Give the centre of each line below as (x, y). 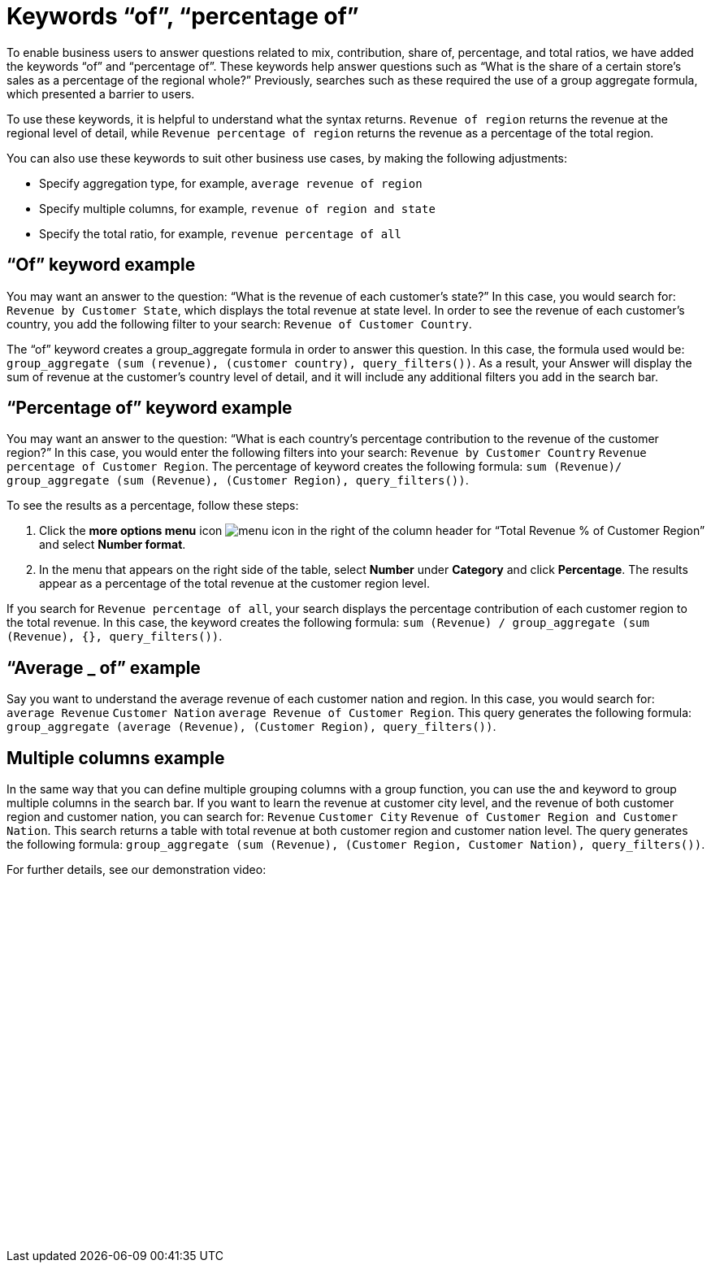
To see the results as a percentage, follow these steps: (153, 506)
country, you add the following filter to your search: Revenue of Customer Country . (239, 324)
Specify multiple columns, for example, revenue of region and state (237, 208)
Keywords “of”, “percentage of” (183, 16)
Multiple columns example (116, 758)
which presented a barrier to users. (101, 93)
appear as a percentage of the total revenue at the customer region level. (234, 584)
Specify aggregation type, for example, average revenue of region (231, 183)
